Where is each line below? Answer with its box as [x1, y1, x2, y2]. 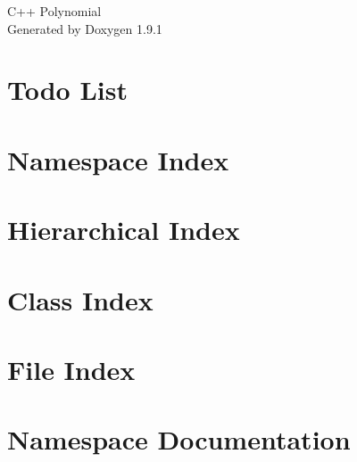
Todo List [7, 71, 128, 108]
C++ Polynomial [7, 2, 102, 20]
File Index [7, 351, 136, 387]
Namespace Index [7, 141, 229, 177]
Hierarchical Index [7, 211, 240, 248]
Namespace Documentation [7, 421, 351, 458]
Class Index [7, 281, 154, 318]
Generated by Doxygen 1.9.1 [7, 19, 162, 37]
